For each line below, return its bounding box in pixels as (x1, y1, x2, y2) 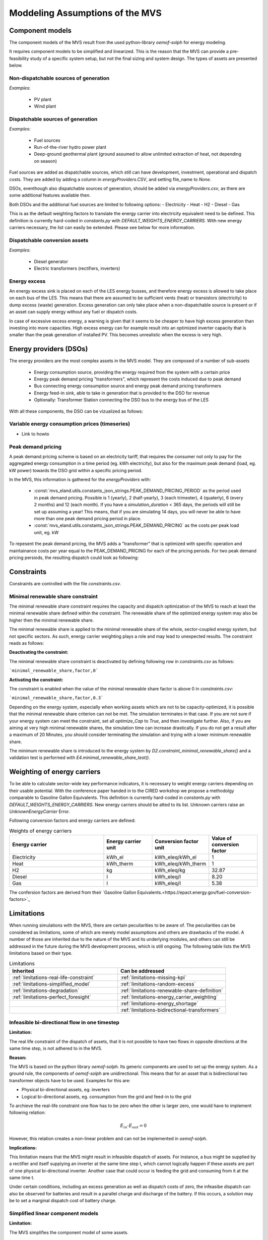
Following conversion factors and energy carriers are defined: (9, 817, 136, 823)
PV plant (34, 96, 52, 102)
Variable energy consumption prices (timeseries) (9, 421, 131, 428)
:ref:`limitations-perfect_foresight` (12, 993, 91, 1000)
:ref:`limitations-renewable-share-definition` (120, 987, 223, 994)
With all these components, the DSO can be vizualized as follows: (9, 408, 143, 414)
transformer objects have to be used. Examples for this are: (9, 1077, 131, 1083)
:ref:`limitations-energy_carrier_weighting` (120, 993, 218, 1000)
